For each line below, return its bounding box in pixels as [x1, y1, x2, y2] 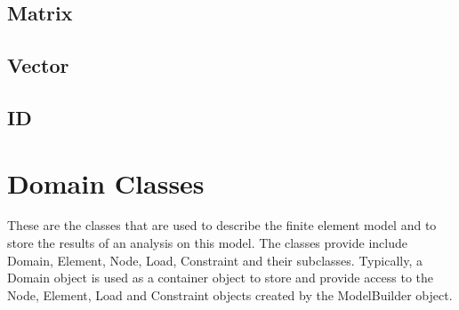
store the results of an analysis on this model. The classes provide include [7, 234, 407, 252]
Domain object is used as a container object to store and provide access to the [7, 268, 434, 287]
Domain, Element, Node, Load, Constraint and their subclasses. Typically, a [7, 250, 423, 269]
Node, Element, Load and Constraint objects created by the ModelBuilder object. [7, 285, 453, 304]
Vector [7, 52, 69, 79]
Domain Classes [7, 164, 205, 201]
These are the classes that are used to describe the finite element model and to [7, 216, 437, 234]
